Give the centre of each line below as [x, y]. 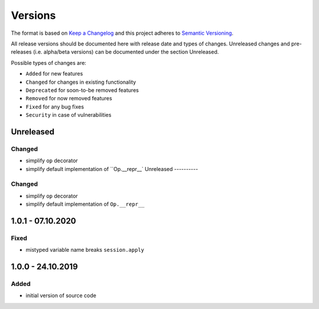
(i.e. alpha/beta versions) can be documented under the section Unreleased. [126, 52]
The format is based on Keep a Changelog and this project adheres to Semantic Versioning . [122, 33]
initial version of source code [61, 295]
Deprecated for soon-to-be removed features [82, 90]
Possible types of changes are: [49, 63]
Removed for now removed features [69, 98]
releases [21, 52]
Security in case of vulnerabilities [69, 115]
